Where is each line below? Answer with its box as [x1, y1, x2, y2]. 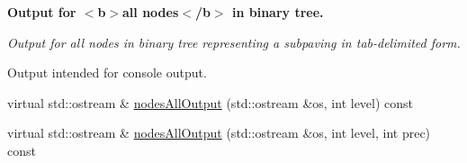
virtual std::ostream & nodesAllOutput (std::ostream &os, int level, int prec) [7, 123, 431, 142]
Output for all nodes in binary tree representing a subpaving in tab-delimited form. [7, 32, 461, 51]
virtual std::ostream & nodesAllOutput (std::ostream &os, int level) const [7, 93, 414, 112]
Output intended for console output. [7, 63, 207, 82]
